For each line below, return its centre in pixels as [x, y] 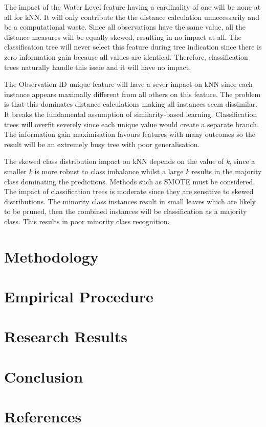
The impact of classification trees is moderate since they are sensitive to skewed [129, 191]
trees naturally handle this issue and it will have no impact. [98, 67]
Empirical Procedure [79, 296]
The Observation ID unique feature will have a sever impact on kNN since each [128, 84]
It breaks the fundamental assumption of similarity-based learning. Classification [131, 114]
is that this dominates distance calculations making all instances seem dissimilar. [131, 104]
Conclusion [44, 376]
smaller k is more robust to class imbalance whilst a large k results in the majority [133, 171]
